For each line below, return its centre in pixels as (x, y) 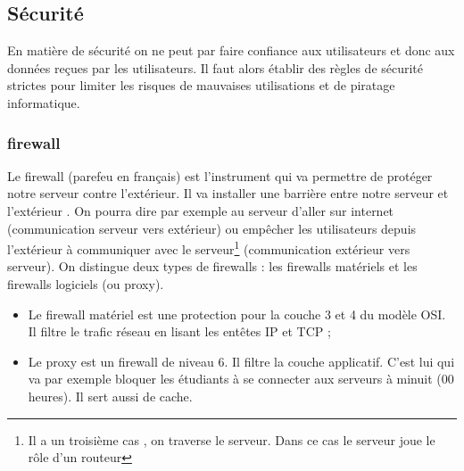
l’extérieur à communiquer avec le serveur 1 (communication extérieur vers (209, 248)
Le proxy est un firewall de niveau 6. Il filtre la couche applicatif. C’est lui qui (241, 361)
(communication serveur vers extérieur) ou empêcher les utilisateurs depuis (212, 228)
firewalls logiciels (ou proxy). (86, 284)
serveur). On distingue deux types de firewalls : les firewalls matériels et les (212, 266)
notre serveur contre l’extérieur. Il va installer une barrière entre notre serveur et (228, 193)
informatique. (44, 102)
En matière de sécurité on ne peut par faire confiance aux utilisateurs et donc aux (231, 50)
